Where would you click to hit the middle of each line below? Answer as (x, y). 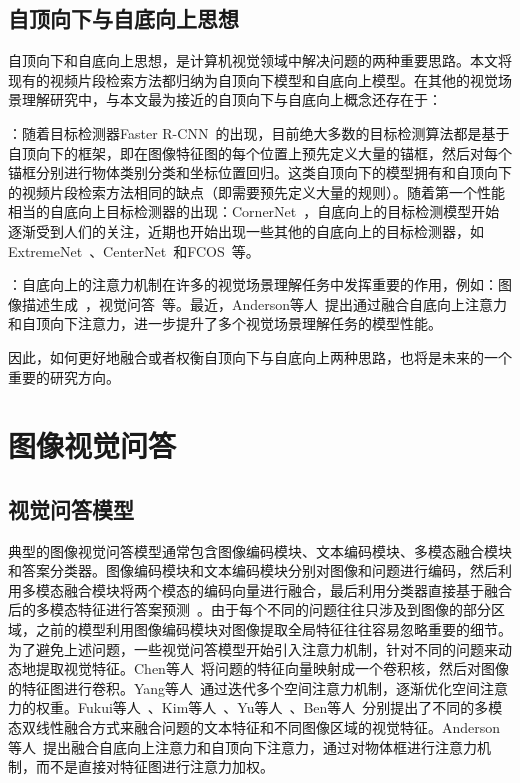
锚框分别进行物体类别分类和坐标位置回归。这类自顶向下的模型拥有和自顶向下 (260, 172)
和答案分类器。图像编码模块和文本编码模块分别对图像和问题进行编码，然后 (253, 570)
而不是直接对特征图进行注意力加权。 (154, 766)
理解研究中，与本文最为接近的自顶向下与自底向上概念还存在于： (231, 99)
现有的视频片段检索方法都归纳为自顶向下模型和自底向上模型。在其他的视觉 (253, 79)
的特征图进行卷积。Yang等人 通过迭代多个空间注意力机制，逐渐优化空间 (244, 687)
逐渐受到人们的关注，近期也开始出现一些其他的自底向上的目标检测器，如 (246, 230)
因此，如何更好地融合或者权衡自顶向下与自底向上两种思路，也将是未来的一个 (260, 356)
